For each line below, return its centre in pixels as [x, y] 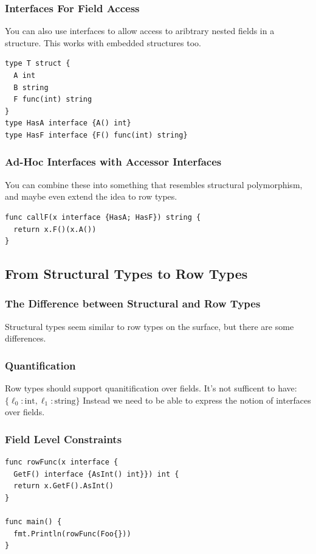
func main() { [33, 522]
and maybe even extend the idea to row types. [91, 196]
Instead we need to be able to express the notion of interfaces [197, 400]
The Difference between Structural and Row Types [133, 303]
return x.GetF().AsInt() [64, 486]
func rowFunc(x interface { [62, 462]
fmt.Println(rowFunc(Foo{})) [72, 534]
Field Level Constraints [64, 439]
